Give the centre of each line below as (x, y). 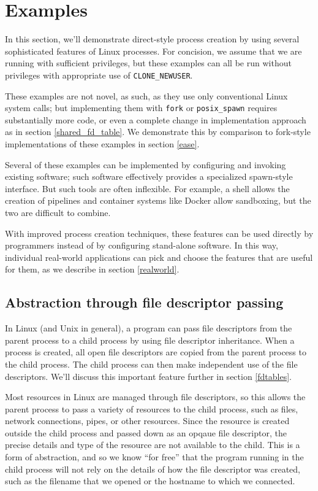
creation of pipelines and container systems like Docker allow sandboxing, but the (158, 200)
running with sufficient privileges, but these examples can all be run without (148, 63)
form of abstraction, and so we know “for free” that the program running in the (154, 457)
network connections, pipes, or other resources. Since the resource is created (147, 421)
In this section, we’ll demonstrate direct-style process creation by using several (152, 39)
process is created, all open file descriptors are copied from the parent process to (156, 352)
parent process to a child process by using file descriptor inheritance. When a (150, 340)
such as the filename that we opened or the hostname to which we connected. (150, 481)
